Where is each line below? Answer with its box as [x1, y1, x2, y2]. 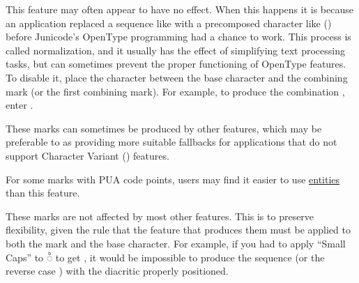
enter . [6, 98, 33, 112]
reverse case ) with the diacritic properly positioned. [6, 263, 229, 278]
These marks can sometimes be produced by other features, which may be [6, 121, 322, 135]
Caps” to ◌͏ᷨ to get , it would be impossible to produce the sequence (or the [6, 250, 325, 264]
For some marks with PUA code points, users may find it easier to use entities [6, 171, 340, 186]
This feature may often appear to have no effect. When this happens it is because [6, 2, 353, 16]
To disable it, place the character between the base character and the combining [6, 70, 348, 84]
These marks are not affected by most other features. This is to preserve [6, 208, 314, 223]
